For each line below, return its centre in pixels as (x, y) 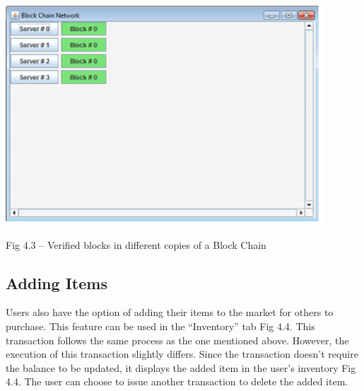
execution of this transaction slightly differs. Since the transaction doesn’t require (182, 354)
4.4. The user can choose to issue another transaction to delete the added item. (177, 381)
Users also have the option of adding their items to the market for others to (170, 312)
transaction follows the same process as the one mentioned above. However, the (177, 340)
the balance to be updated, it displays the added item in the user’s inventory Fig (181, 367)
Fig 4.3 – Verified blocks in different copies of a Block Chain (136, 244)
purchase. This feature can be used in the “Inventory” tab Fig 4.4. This (160, 326)
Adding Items (57, 282)
